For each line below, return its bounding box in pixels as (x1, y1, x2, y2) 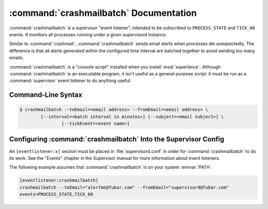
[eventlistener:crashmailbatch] (19, 178, 99, 183)
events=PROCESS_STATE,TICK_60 (19, 192, 93, 197)
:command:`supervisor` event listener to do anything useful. (9, 77, 132, 84)
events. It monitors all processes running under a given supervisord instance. (9, 31, 167, 37)
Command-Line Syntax (9, 91, 82, 99)
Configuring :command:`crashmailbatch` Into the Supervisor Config (9, 135, 224, 143)
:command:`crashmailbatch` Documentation (9, 7, 197, 18)
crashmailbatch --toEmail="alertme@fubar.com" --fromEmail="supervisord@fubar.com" (19, 184, 229, 190)
